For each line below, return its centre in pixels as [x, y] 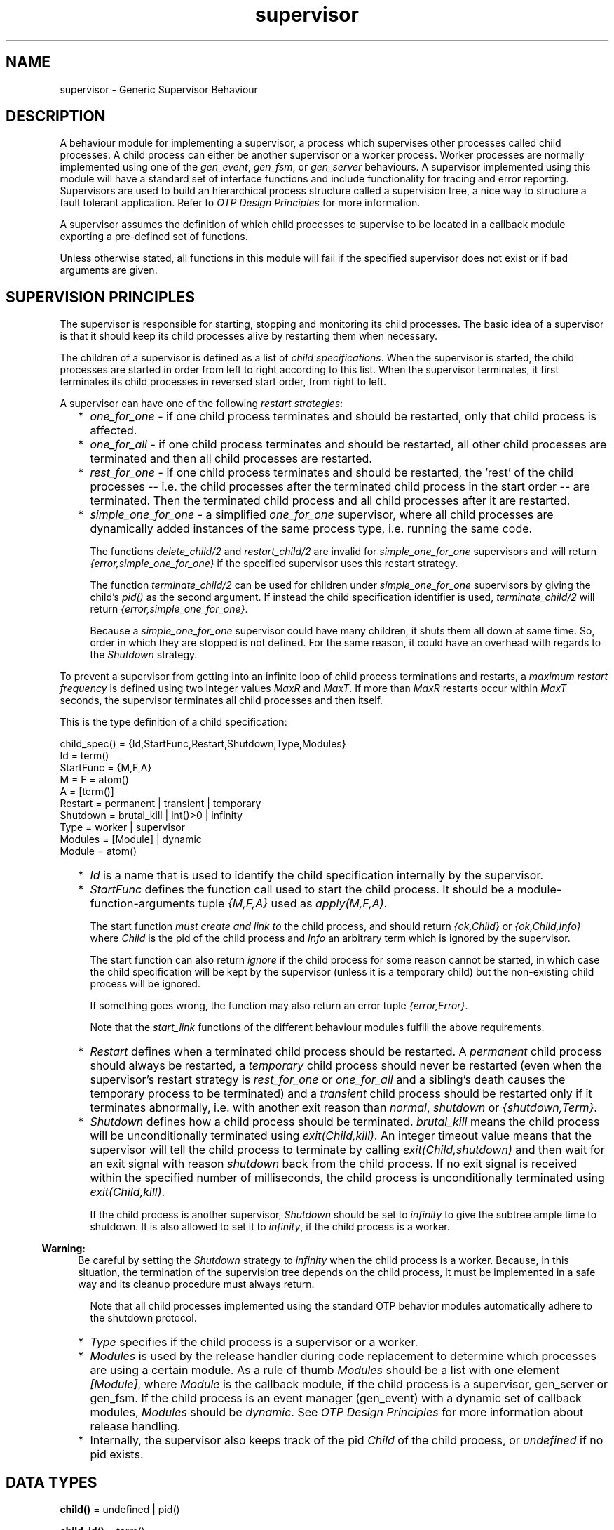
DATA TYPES [52, 1482]
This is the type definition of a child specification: [173, 722]
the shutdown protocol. [143, 1318]
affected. [114, 431]
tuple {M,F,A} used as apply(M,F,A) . [293, 904]
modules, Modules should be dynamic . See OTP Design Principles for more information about [337, 1412]
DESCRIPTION [56, 117]
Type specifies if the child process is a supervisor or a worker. [254, 1342]
